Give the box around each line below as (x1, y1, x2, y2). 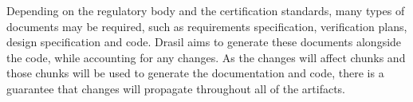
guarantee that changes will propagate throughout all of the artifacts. (6, 80, 346, 96)
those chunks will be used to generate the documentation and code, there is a (6, 65, 384, 81)
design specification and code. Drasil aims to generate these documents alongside (6, 33, 402, 50)
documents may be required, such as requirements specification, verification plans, (6, 18, 407, 34)
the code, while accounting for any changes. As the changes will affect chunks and (6, 49, 406, 65)
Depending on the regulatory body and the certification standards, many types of (6, 2, 405, 18)
